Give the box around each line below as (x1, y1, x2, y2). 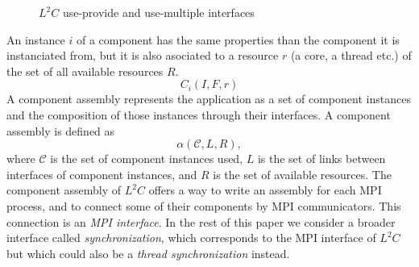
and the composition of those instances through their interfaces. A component (6, 106, 391, 123)
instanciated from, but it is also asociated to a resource (6, 47, 279, 64)
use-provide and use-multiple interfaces (62, 4, 255, 20)
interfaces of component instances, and (6, 165, 197, 182)
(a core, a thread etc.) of (290, 47, 412, 64)
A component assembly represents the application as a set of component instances (6, 90, 411, 107)
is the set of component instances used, (50, 150, 243, 167)
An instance (6, 31, 65, 48)
